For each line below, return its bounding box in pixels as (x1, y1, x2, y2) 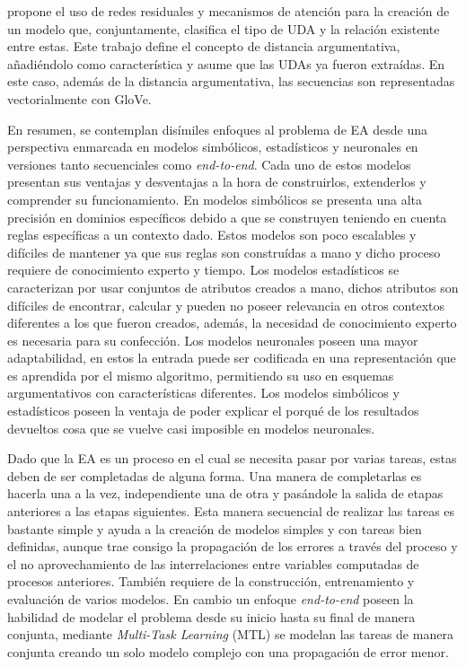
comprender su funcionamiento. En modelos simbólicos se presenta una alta (7, 189, 422, 208)
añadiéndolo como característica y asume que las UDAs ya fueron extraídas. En (7, 54, 445, 73)
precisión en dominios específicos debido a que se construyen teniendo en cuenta (7, 207, 447, 226)
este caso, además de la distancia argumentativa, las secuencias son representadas (7, 72, 455, 91)
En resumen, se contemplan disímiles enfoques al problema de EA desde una (7, 119, 427, 138)
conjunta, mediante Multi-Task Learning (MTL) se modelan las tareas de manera (7, 625, 453, 644)
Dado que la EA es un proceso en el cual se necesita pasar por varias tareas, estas (7, 449, 457, 468)
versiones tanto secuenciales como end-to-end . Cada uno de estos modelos (7, 154, 411, 173)
